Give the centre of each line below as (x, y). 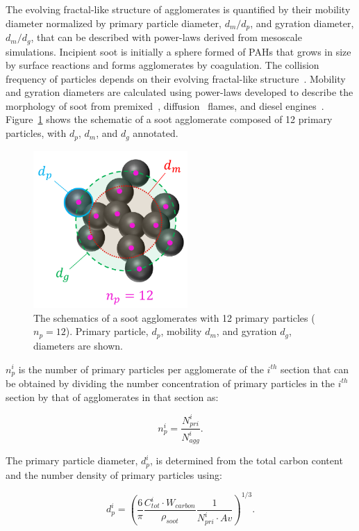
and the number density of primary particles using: (114, 474)
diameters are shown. (78, 345)
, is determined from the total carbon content (247, 460)
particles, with (36, 133)
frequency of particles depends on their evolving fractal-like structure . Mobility (176, 78)
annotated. (156, 133)
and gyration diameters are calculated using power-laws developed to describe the (179, 92)
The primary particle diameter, (72, 460)
